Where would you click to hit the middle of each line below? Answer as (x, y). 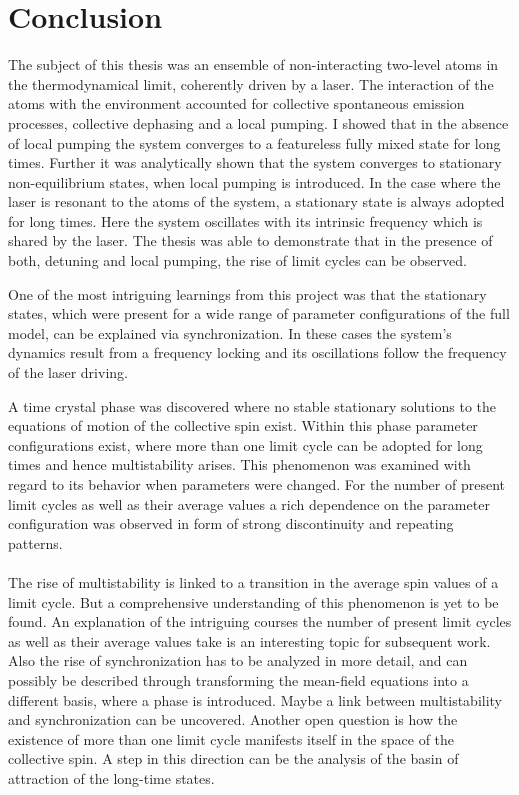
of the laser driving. (68, 372)
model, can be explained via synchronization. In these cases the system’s (230, 332)
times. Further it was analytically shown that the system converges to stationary (255, 162)
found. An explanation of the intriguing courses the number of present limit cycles (260, 621)
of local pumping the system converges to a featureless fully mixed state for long (254, 142)
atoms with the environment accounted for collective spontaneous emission (236, 103)
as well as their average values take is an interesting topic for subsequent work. (249, 640)
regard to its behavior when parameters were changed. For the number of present (256, 484)
